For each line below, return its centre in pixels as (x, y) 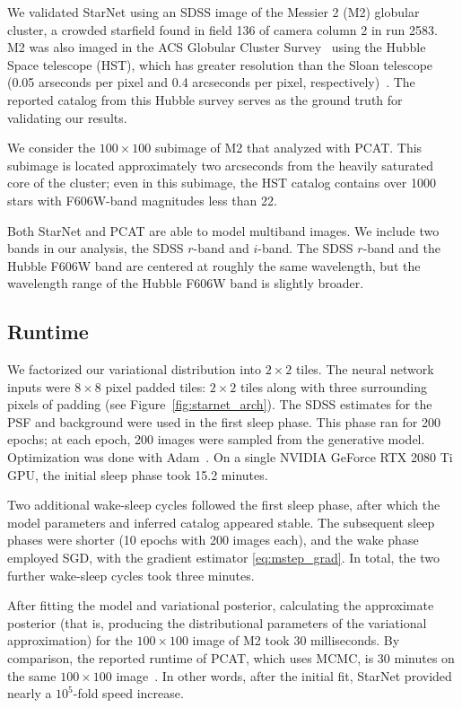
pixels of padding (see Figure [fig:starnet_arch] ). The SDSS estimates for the (220, 404)
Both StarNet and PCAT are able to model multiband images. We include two (223, 230)
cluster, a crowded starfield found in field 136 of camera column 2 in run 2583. (222, 29)
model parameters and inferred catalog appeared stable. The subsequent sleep (221, 522)
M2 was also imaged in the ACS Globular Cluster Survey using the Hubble (217, 47)
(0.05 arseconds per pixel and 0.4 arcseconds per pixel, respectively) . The (211, 82)
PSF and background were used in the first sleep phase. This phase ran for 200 (224, 421)
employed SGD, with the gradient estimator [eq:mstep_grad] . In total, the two (224, 558)
